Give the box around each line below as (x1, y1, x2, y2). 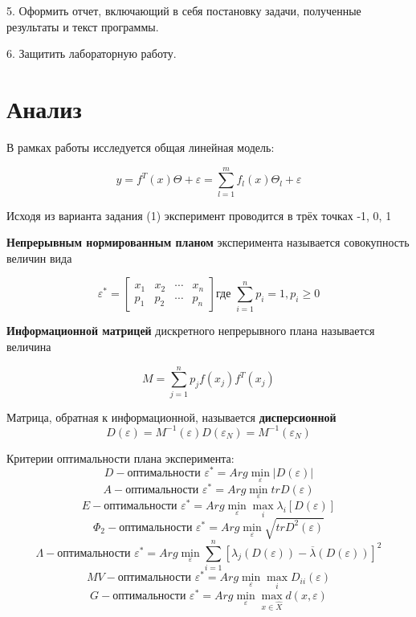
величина (6, 338, 51, 354)
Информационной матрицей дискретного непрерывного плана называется (6, 322, 375, 339)
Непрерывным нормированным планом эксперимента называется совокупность (6, 234, 410, 251)
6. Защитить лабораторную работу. (6, 45, 177, 62)
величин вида (6, 249, 72, 266)
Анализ (6, 92, 82, 125)
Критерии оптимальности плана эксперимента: (6, 449, 235, 466)
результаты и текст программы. (6, 18, 159, 35)
